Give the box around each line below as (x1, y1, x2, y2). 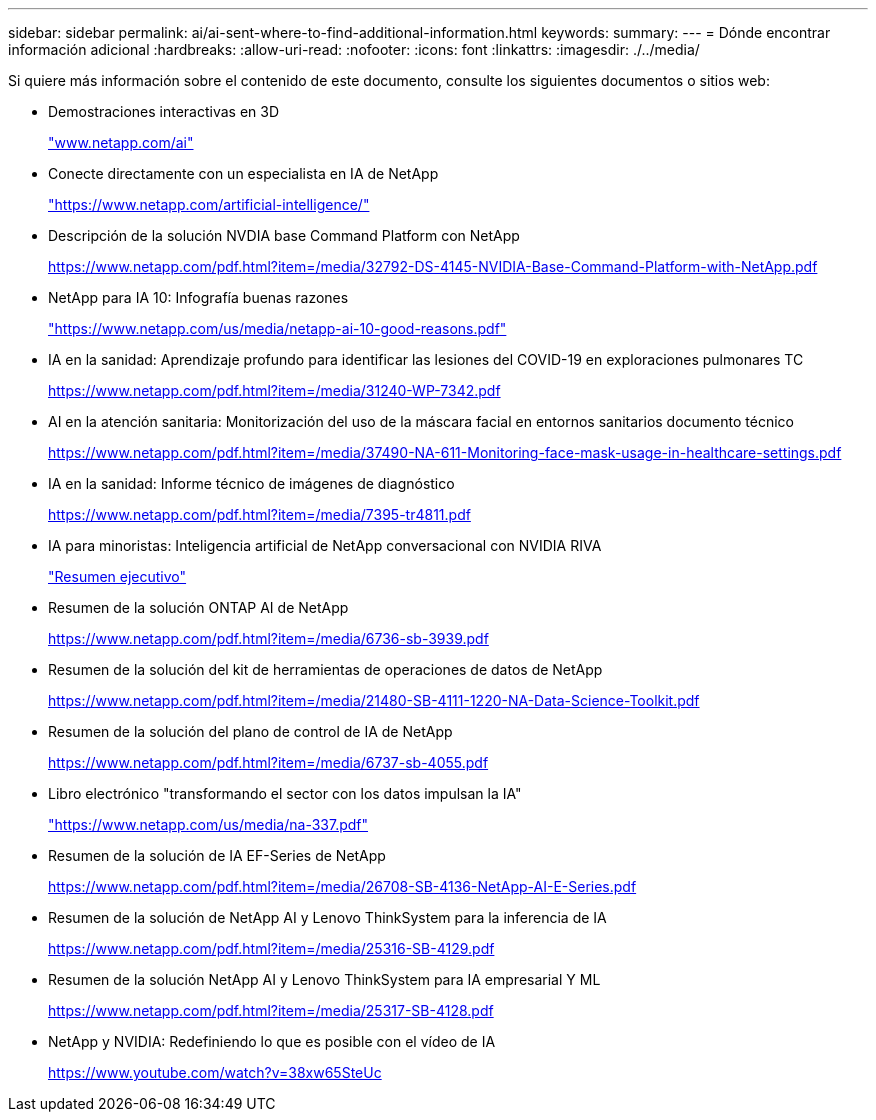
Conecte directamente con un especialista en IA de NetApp (48, 165, 439, 182)
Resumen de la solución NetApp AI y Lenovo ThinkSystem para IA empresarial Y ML (48, 971, 601, 988)
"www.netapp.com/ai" (48, 134, 194, 151)
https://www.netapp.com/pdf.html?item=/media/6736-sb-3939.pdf (48, 630, 489, 647)
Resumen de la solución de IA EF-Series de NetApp (48, 847, 386, 864)
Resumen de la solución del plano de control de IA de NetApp (48, 723, 453, 740)
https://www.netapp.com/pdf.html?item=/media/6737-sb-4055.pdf (48, 754, 489, 771)
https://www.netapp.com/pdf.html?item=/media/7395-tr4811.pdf (48, 506, 471, 523)
